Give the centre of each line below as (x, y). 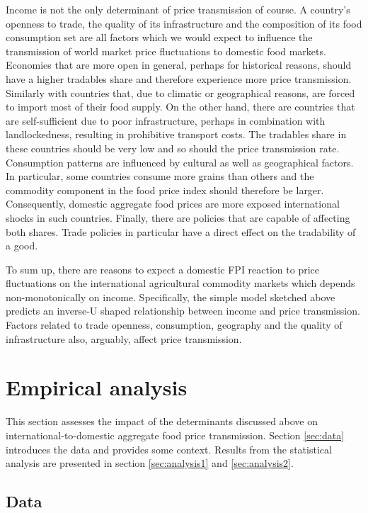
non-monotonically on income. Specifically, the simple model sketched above (171, 297)
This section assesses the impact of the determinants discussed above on (162, 421)
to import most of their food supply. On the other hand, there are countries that (180, 107)
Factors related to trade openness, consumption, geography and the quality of (174, 325)
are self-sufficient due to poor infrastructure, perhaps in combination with (166, 120)
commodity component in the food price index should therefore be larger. (165, 190)
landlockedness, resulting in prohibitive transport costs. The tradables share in (176, 134)
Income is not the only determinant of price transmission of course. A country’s (178, 9)
